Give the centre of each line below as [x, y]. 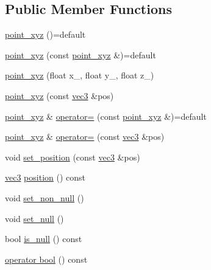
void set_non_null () [45, 197]
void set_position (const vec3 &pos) [73, 157]
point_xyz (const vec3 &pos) [59, 95]
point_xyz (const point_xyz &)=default [80, 54]
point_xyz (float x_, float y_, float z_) [80, 75]
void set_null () [34, 218]
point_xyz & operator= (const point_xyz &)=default [106, 116]
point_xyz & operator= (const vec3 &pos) [85, 137]
